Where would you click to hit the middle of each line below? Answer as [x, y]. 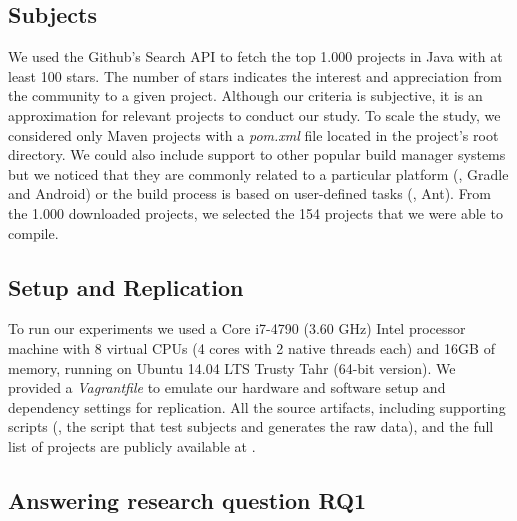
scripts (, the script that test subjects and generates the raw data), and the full [251, 426]
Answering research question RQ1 [187, 499]
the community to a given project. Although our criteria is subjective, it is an [245, 95]
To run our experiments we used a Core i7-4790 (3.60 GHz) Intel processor [237, 328]
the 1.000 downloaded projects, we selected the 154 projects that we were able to [255, 212]
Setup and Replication [126, 286]
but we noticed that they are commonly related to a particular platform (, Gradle [258, 173]
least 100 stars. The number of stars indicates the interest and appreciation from [255, 75]
